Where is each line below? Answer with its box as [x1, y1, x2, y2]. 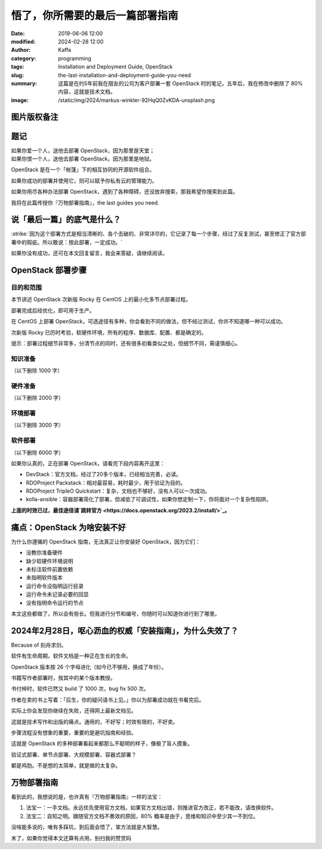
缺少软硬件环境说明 [26, 557, 73, 564]
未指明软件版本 [26, 574, 63, 581]
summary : [11, 79, 38, 87]
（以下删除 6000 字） [11, 449, 64, 456]
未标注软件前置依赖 [26, 566, 73, 573]
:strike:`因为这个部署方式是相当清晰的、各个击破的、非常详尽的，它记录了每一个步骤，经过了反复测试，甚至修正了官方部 [11, 230, 306, 237]
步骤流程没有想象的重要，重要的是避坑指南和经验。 [11, 728, 137, 736]
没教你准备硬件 [26, 549, 63, 556]
